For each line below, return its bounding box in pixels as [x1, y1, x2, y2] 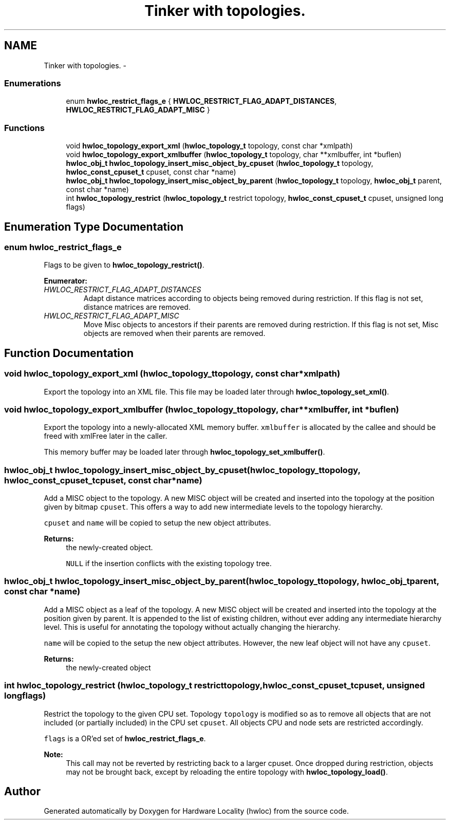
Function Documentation [4, 346, 134, 360]
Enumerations [4, 78, 61, 88]
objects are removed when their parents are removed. [83, 329, 266, 338]
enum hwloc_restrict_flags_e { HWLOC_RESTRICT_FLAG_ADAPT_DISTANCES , [66, 97, 337, 106]
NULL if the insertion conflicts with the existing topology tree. [66, 559, 272, 568]
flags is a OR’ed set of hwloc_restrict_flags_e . [44, 734, 206, 743]
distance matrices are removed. [83, 303, 191, 312]
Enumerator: [44, 276, 88, 286]
